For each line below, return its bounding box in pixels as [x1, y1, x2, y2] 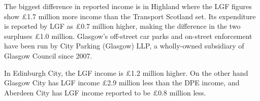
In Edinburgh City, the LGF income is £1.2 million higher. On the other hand [4, 67, 248, 78]
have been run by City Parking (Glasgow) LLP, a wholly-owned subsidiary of [4, 40, 244, 51]
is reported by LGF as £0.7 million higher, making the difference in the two [4, 21, 241, 31]
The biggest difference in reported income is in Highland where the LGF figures [4, 1, 252, 11]
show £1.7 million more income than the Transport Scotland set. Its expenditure [4, 11, 256, 21]
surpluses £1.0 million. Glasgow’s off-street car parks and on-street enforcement [4, 30, 252, 41]
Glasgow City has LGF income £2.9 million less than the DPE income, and [4, 77, 240, 88]
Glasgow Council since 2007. [4, 50, 92, 61]
